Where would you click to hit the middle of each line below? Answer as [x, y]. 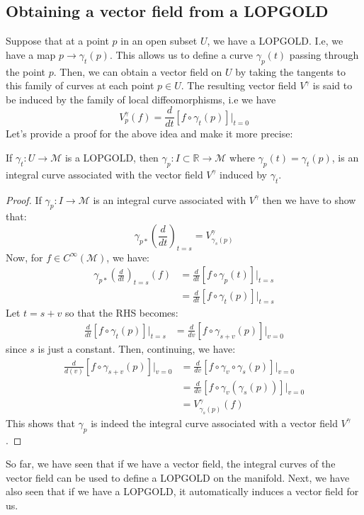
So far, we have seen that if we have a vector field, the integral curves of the [171, 464]
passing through [324, 54]
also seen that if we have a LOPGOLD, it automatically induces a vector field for [182, 491]
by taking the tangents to [290, 71]
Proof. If [24, 199]
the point [26, 71]
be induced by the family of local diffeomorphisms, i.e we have [141, 99]
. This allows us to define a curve [181, 54]
